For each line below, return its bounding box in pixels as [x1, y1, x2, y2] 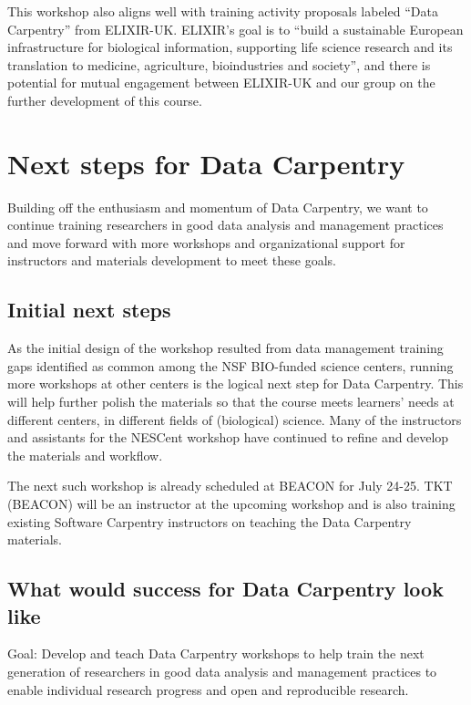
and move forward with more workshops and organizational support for [7, 233, 405, 252]
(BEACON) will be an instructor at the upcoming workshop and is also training [7, 494, 456, 513]
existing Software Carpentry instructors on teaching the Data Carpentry [7, 512, 412, 531]
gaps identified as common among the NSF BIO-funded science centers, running [7, 356, 454, 375]
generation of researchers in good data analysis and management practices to [7, 661, 437, 680]
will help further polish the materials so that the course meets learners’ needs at [7, 392, 455, 411]
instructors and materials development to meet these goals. [7, 251, 336, 270]
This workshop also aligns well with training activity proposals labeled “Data [7, 2, 438, 20]
